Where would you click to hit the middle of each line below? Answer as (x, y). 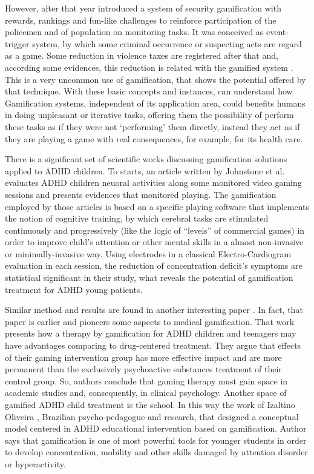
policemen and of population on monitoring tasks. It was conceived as (134, 32)
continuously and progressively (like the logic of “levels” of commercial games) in (155, 230)
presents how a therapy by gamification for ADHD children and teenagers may (151, 333)
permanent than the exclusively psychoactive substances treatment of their (143, 369)
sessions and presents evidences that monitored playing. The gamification (141, 194)
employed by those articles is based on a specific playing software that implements (157, 206)
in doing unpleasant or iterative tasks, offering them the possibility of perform (149, 115)
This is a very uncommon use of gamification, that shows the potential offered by (155, 79)
